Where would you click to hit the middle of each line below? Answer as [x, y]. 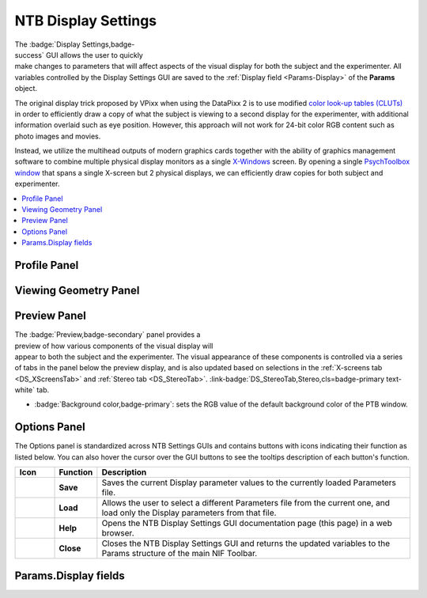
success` [30, 55]
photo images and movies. [58, 136]
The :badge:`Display [47, 44]
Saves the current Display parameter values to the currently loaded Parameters [249, 483]
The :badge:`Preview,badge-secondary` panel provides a [108, 335]
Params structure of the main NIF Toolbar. [179, 554]
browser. [118, 533]
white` [25, 390]
